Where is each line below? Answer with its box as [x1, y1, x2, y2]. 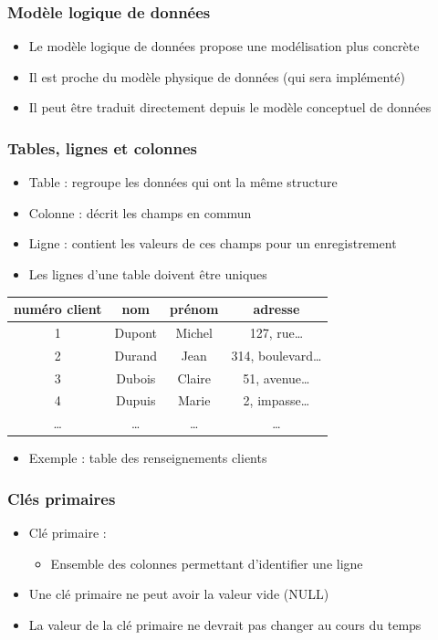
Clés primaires [7, 487, 116, 509]
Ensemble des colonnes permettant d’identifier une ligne [50, 553, 363, 572]
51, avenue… [243, 368, 310, 387]
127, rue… [249, 322, 304, 341]
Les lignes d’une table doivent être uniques [28, 265, 267, 283]
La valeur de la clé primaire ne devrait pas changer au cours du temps [28, 615, 422, 634]
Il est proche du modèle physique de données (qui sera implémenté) [28, 67, 405, 86]
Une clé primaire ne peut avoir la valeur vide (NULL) [28, 584, 329, 603]
